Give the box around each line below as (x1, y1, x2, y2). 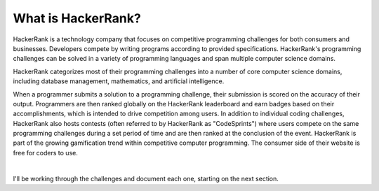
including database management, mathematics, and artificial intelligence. (13, 77, 225, 85)
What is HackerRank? (13, 10, 142, 26)
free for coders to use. (13, 148, 79, 157)
